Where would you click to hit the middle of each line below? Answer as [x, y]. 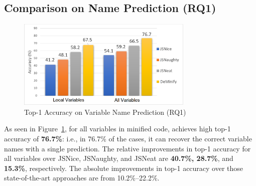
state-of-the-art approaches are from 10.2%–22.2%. [82, 178]
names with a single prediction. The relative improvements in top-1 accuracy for [127, 148]
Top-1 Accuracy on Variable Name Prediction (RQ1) [105, 112]
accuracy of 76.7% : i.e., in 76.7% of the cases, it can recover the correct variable [128, 138]
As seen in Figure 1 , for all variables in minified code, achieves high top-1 [117, 129]
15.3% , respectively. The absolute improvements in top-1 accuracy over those [124, 168]
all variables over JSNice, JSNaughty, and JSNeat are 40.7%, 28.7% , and [119, 158]
